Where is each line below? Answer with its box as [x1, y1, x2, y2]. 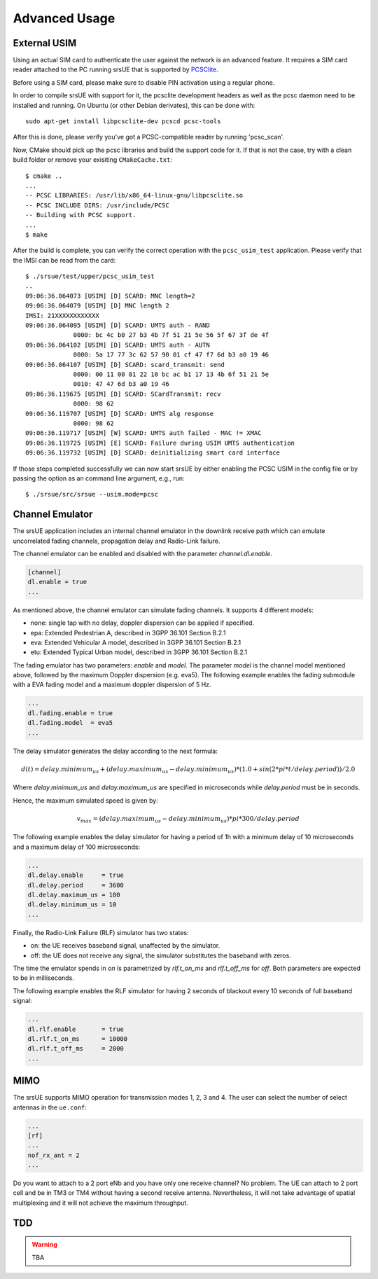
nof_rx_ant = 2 [27, 1151, 80, 1159]
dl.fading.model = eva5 [27, 719, 113, 727]
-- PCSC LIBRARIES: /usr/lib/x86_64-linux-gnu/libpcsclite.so [25, 191, 244, 200]
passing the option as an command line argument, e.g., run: [13, 473, 185, 483]
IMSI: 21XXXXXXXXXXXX [25, 312, 99, 319]
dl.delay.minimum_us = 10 [27, 901, 117, 908]
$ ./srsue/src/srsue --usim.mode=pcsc [25, 490, 159, 499]
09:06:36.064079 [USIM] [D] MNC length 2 [25, 302, 169, 310]
